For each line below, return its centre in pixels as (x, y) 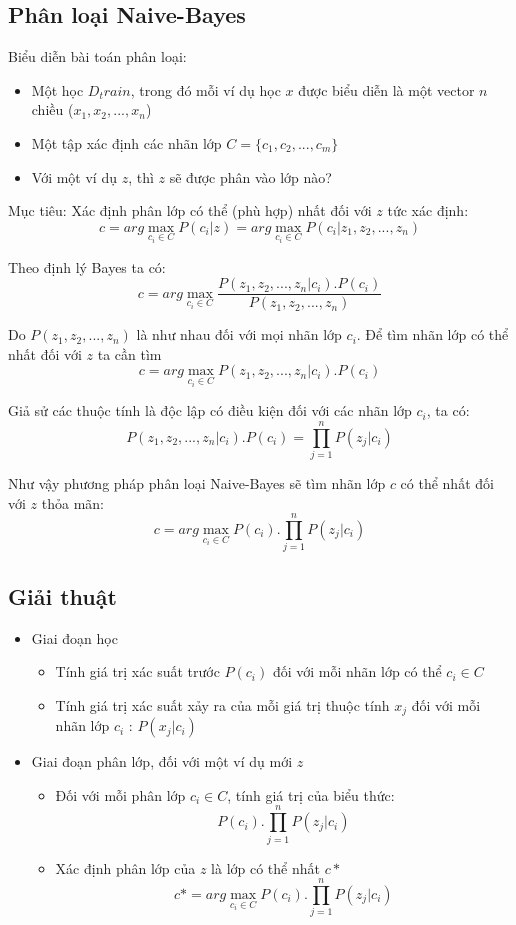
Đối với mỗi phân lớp (120, 794)
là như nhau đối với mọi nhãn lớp (239, 334)
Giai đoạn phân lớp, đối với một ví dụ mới (162, 761)
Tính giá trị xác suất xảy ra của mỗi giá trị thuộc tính (222, 704)
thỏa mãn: (72, 502)
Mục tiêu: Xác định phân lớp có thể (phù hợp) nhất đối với (190, 210)
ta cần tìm (129, 353)
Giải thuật (62, 595)
